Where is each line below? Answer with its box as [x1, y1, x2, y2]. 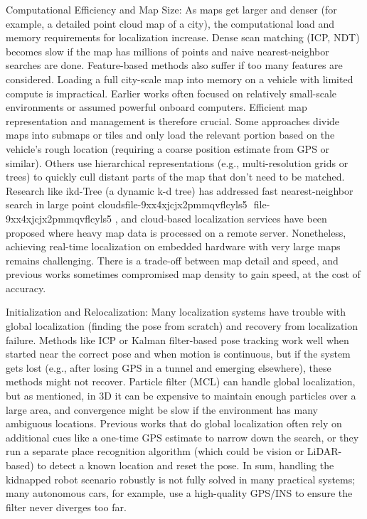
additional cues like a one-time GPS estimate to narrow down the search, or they [6, 429, 359, 444]
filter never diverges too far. [6, 499, 127, 514]
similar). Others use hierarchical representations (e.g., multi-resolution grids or [6, 155, 349, 170]
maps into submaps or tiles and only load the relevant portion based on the [6, 127, 335, 142]
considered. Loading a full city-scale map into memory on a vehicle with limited [6, 71, 353, 86]
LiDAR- [307, 444, 342, 459]
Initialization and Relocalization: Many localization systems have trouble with [6, 304, 346, 319]
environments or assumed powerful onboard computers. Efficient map [6, 100, 307, 114]
